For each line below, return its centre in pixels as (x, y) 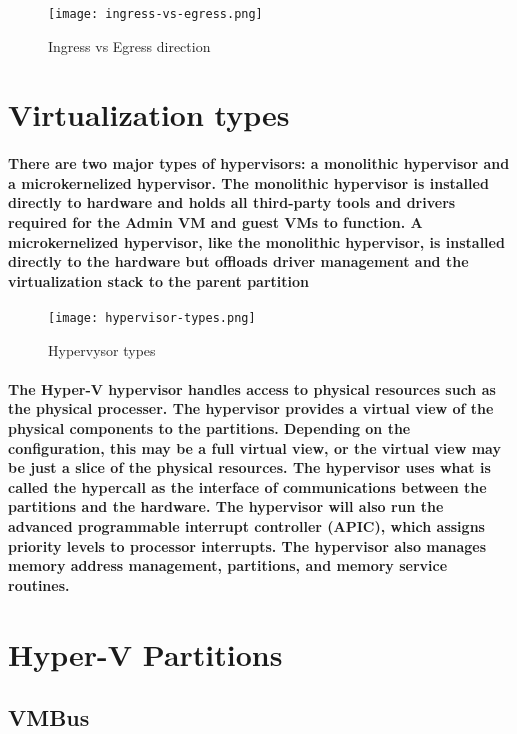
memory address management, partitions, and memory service (228, 565)
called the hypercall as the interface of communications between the (247, 486)
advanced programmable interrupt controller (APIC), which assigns (246, 525)
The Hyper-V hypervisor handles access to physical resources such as (252, 388)
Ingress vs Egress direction (129, 45)
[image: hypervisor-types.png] (152, 317)
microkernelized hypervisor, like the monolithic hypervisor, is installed (256, 241)
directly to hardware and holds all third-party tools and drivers (232, 202)
